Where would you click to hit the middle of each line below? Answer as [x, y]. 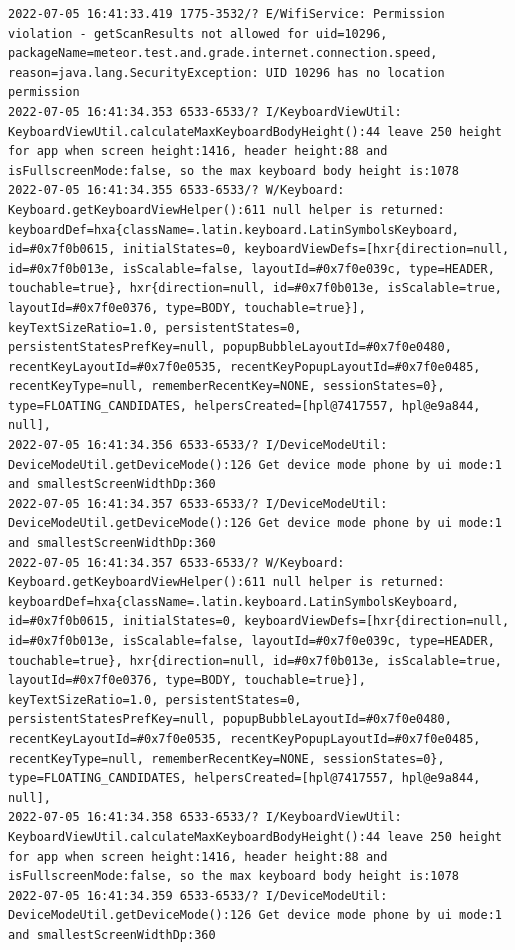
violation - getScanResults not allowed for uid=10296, [198, 33]
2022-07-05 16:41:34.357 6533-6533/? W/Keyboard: [176, 562]
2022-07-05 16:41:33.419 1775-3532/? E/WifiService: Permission [226, 14]
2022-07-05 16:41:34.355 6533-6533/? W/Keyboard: [176, 190]
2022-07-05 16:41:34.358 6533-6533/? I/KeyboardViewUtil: [205, 817]
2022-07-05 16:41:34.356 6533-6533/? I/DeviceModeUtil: [198, 445]
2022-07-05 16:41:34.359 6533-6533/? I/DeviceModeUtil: [198, 895]
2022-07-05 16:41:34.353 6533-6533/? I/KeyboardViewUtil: [205, 111]
